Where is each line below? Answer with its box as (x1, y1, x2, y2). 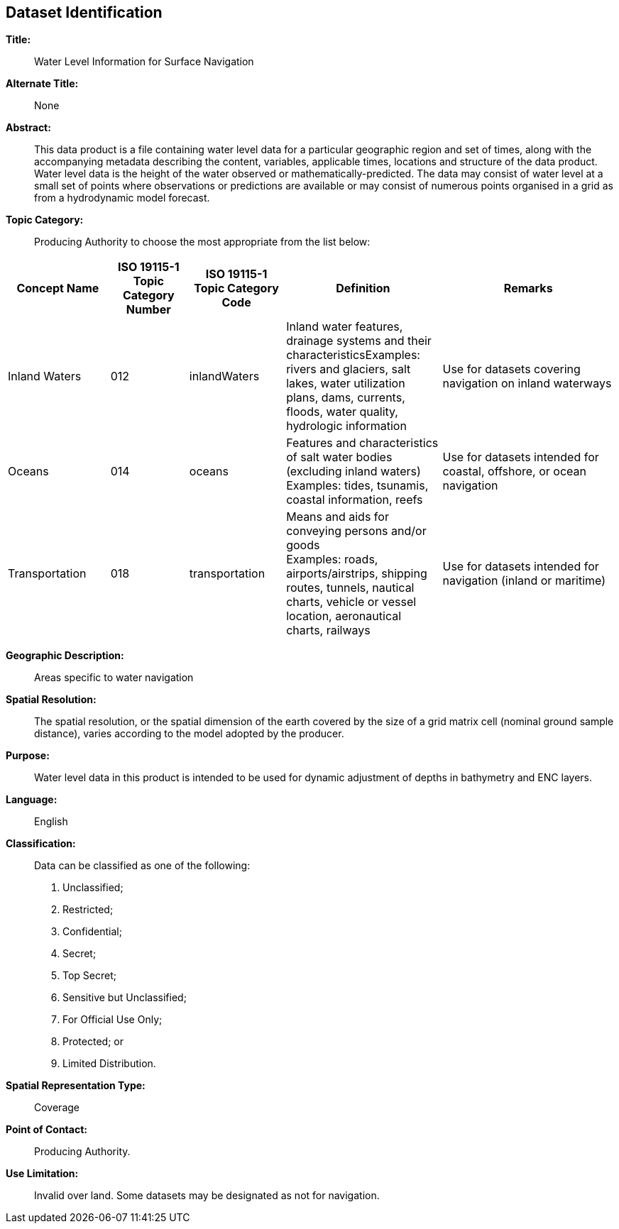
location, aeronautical (286, 609, 402, 624)
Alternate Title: (6, 77, 79, 90)
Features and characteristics (286, 436, 439, 451)
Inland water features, (286, 319, 403, 334)
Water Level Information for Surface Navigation (34, 55, 254, 68)
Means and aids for (286, 509, 389, 524)
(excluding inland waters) (286, 464, 421, 479)
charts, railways (286, 623, 371, 638)
